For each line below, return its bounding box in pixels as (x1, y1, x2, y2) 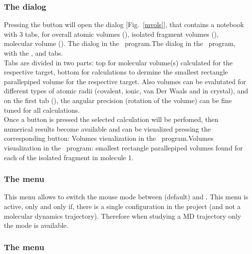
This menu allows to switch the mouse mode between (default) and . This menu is (4, 192, 249, 202)
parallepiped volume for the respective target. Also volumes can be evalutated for (4, 76, 246, 86)
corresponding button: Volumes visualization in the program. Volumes (4, 133, 214, 143)
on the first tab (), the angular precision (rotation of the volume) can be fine (4, 95, 232, 105)
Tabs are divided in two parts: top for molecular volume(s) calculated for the (4, 57, 233, 67)
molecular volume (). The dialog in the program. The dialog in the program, (4, 38, 236, 48)
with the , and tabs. (4, 48, 63, 58)
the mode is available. (4, 220, 68, 230)
